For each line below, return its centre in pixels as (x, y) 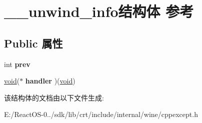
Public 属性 (33, 43)
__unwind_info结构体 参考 (99, 11)
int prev (17, 64)
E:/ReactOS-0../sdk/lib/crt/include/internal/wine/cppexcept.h (101, 114)
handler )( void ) (50, 81)
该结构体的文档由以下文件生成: (54, 97)
